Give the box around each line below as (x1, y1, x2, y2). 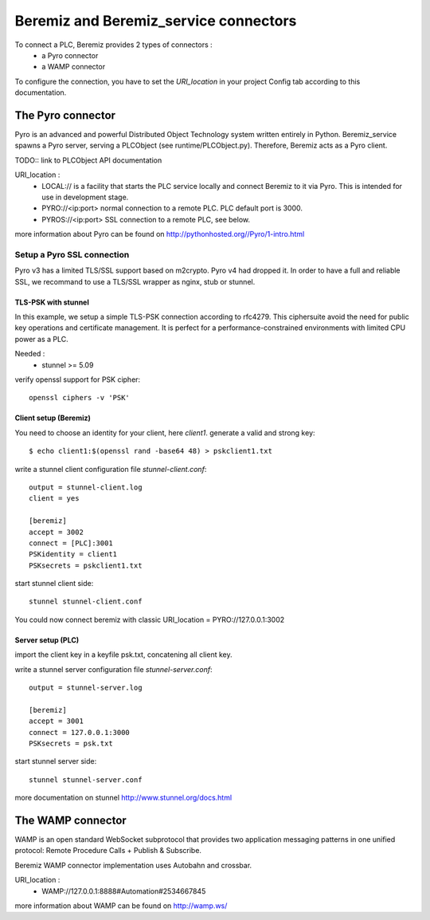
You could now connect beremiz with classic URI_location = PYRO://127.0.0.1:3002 (14, 615, 285, 624)
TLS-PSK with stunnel (14, 297, 89, 307)
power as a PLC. (14, 334, 68, 344)
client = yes (29, 494, 80, 503)
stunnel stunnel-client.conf (29, 597, 143, 606)
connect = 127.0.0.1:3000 (29, 728, 131, 737)
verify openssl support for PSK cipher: (14, 375, 141, 384)
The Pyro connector (14, 108, 115, 122)
